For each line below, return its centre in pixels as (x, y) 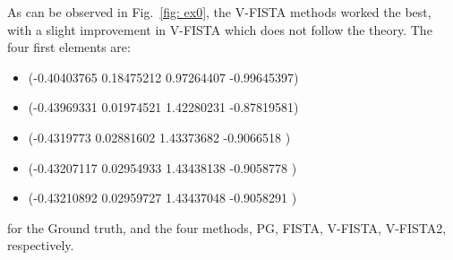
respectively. (41, 245)
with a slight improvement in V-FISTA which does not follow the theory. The (220, 29)
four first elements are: (69, 47)
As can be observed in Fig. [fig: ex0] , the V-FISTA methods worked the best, (219, 12)
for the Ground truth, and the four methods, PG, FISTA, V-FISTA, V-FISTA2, (227, 227)
